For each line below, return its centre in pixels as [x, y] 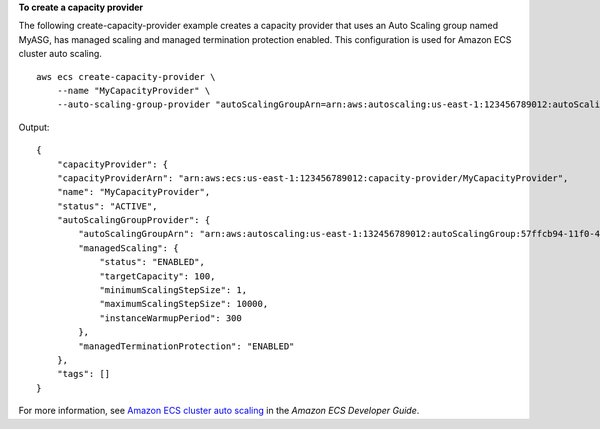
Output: [34, 127]
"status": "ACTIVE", [107, 206]
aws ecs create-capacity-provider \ [126, 76]
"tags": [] [83, 374]
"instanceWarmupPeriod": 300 [170, 318]
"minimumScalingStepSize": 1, [173, 290]
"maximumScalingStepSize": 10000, [184, 304]
